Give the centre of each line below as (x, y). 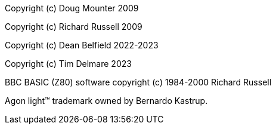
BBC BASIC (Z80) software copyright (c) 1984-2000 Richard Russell (138, 82)
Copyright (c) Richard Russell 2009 (74, 27)
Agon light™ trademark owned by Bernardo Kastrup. (106, 101)
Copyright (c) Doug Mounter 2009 (72, 8)
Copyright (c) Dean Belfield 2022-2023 (82, 45)
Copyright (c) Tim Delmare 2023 (68, 64)
